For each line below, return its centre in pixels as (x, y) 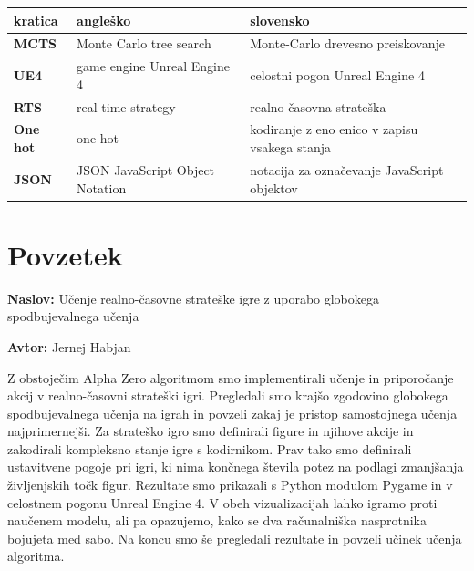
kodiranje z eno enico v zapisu (334, 129)
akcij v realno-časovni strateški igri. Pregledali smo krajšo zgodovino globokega (228, 395)
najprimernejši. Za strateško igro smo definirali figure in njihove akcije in (211, 431)
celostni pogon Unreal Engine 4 (337, 74)
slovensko (280, 20)
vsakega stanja (291, 147)
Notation (102, 187)
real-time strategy (126, 106)
